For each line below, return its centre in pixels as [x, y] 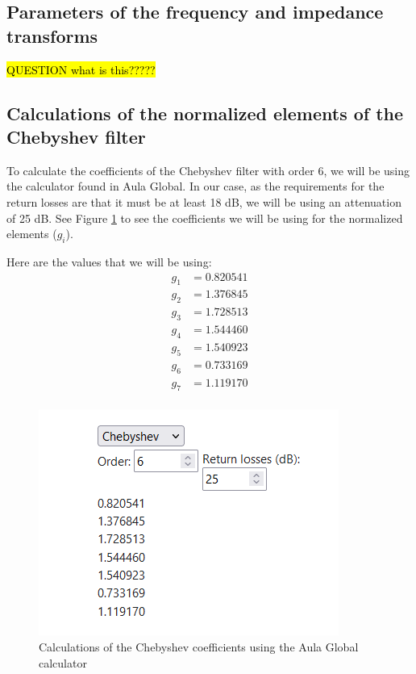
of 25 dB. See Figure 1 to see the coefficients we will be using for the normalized [205, 218]
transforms [52, 35]
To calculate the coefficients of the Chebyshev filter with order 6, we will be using [208, 170]
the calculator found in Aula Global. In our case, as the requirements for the [196, 186]
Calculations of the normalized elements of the [205, 113]
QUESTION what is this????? [81, 69]
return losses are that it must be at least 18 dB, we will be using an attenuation [204, 201]
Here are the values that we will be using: [109, 261]
